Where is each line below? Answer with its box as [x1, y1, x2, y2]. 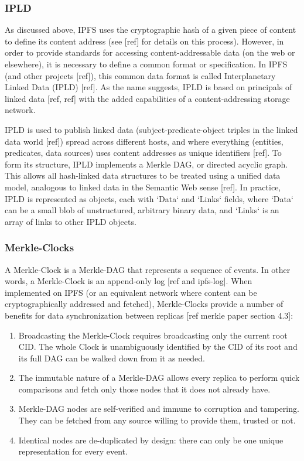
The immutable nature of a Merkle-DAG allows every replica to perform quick [18, 371, 300, 384]
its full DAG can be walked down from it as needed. [18, 351, 205, 364]
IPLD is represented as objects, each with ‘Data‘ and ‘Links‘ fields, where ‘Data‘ [5, 192, 293, 204]
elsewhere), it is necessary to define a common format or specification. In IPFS [5, 58, 288, 70]
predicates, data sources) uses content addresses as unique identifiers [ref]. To [5, 146, 282, 159]
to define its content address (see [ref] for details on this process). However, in [5, 35, 284, 47]
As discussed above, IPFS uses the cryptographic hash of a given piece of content [5, 23, 296, 36]
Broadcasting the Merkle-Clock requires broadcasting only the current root [18, 329, 288, 341]
